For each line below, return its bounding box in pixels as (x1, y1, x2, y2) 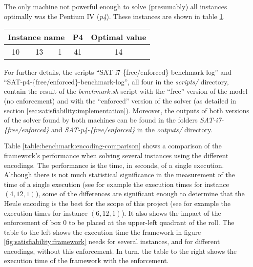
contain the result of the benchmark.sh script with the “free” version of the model (4, 86, 248, 96)
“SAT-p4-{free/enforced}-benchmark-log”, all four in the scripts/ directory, (4, 76, 229, 86)
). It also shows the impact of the (121, 207, 221, 218)
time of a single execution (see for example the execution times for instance (4, 179, 229, 189)
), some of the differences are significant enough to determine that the (35, 188, 245, 199)
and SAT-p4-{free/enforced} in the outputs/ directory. (51, 124, 213, 134)
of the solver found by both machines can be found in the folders (4, 115, 198, 125)
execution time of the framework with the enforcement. (4, 255, 169, 266)
